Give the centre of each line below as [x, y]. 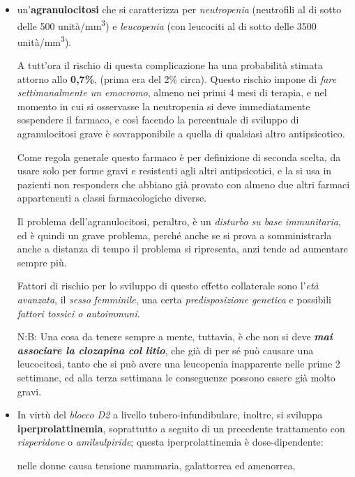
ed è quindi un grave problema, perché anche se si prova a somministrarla [174, 235]
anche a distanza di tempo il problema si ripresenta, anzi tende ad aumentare [182, 249]
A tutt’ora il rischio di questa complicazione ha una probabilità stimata [170, 65]
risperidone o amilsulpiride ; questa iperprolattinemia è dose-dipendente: [170, 442]
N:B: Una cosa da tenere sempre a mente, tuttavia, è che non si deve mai [175, 336]
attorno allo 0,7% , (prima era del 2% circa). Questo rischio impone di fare [177, 78]
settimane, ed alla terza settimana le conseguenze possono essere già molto [176, 377]
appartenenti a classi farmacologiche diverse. [112, 198]
